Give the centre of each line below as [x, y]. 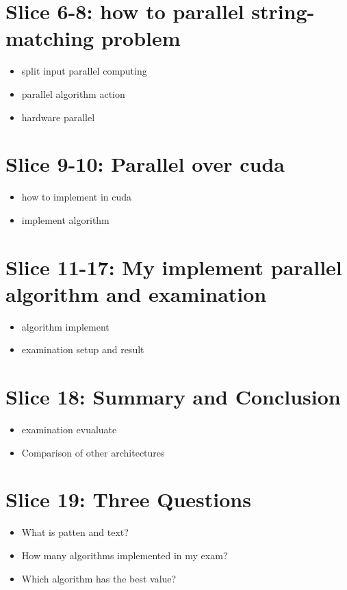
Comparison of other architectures [93, 452]
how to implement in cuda [77, 197]
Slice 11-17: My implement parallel [174, 267]
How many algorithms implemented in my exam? [125, 555]
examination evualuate [69, 429]
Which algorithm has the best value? [99, 578]
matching [50, 38]
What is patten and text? [75, 532]
